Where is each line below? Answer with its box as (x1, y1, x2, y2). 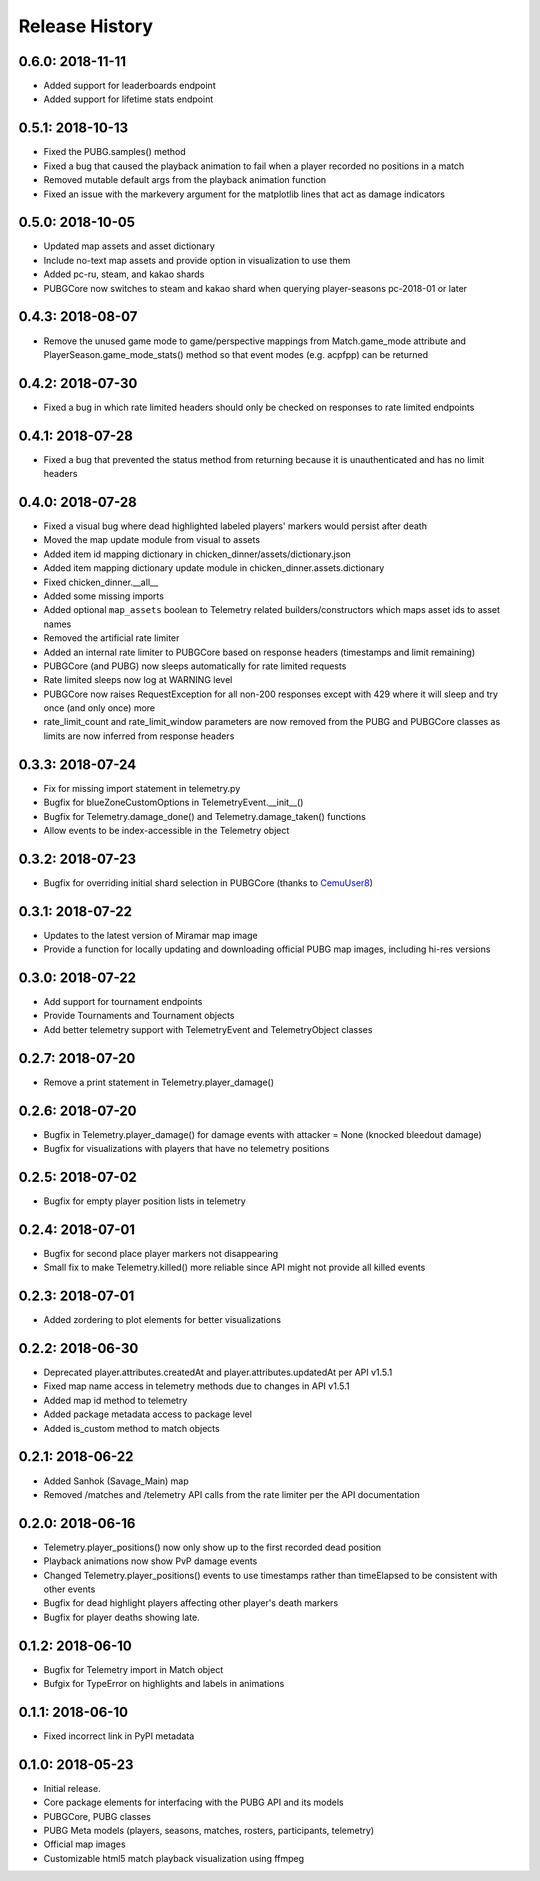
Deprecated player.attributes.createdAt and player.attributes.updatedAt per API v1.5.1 (43, 1366, 393, 1379)
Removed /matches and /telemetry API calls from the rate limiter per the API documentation (43, 1488, 420, 1500)
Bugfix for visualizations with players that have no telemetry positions (43, 1143, 330, 1155)
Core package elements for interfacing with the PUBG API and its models (43, 1796, 344, 1809)
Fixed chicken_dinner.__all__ (43, 576, 159, 588)
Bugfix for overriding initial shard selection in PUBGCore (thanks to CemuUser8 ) (43, 876, 374, 889)
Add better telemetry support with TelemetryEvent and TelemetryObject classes (43, 1023, 373, 1035)
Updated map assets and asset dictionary (43, 240, 215, 252)
